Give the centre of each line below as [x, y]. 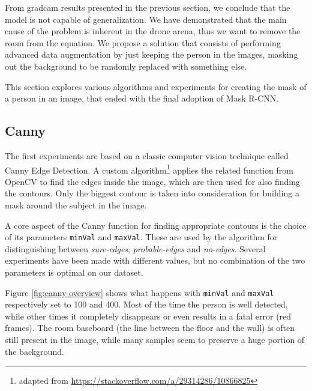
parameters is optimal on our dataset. [74, 272]
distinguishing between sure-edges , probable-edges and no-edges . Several [135, 248]
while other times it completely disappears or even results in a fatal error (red [148, 316]
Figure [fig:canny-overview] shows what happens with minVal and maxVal [139, 292]
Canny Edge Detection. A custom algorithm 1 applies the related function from [149, 169]
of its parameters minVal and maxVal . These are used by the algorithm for [141, 237]
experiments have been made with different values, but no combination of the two [155, 260]
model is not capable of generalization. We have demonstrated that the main [146, 19]
